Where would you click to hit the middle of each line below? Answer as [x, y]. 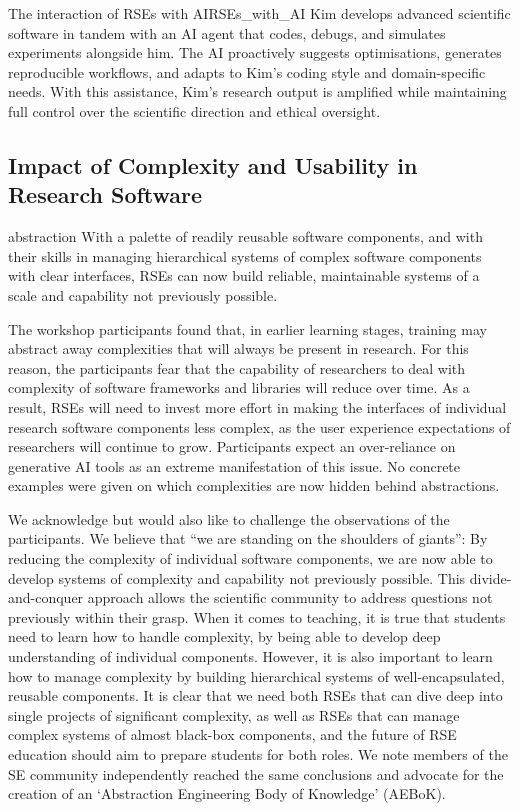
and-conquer [46, 597]
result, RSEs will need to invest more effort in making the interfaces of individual [257, 406]
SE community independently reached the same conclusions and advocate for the [256, 773]
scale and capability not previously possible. [143, 294]
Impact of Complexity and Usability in [213, 164]
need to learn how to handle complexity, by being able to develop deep [224, 636]
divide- [490, 577]
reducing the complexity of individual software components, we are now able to [250, 558]
